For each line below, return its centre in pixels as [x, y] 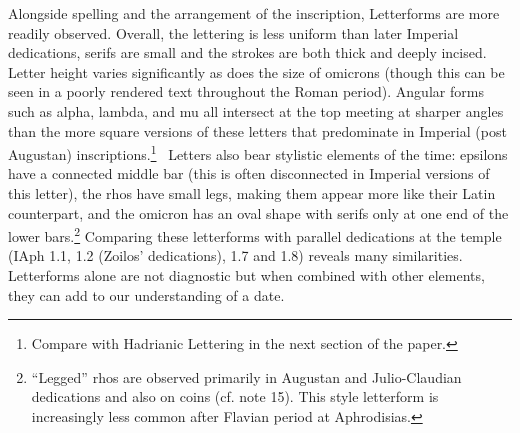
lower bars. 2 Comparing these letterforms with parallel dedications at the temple [255, 234]
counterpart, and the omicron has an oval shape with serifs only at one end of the [258, 212]
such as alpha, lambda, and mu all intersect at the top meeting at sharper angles [256, 110]
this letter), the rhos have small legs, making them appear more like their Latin [252, 193]
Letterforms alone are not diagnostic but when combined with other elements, [246, 275]
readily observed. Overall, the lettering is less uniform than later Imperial [233, 32]
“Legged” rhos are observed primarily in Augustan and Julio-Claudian [246, 376]
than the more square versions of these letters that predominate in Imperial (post [257, 130]
